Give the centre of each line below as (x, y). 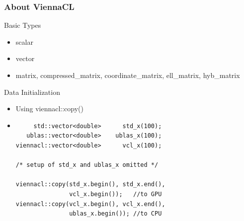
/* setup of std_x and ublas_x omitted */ (87, 165)
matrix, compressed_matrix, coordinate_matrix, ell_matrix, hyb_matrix (128, 75)
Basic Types (23, 25)
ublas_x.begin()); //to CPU (116, 214)
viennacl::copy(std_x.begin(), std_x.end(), (90, 184)
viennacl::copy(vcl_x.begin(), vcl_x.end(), (90, 204)
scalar (24, 41)
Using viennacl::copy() (50, 109)
